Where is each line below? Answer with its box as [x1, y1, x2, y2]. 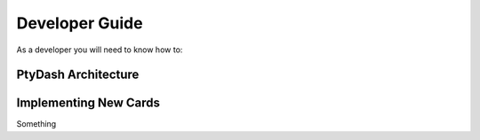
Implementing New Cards [16, 96, 160, 111]
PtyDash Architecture [16, 67, 140, 82]
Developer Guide [16, 13, 143, 33]
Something [16, 119, 57, 129]
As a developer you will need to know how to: [16, 44, 183, 55]
